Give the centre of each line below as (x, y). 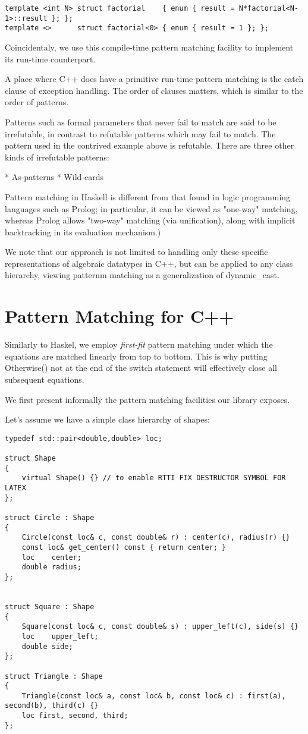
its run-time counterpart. (50, 59)
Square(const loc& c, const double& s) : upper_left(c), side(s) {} (160, 627)
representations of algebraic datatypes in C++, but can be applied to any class (149, 263)
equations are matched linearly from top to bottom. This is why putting (136, 356)
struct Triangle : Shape (54, 676)
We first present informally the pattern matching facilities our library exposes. (147, 399)
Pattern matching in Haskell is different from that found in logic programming (148, 196)
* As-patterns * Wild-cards (54, 177)
